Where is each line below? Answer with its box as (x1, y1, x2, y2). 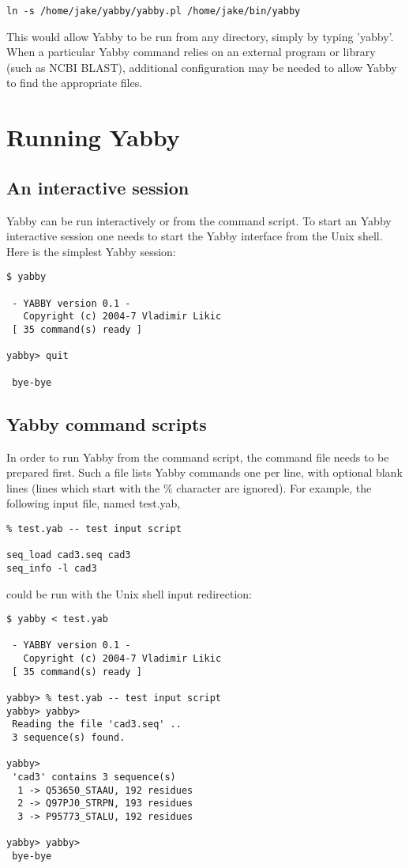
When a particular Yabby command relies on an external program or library (6, 43, 376, 60)
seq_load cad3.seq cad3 (6, 549, 131, 561)
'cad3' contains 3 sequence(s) (12, 771, 176, 783)
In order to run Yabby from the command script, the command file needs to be (6, 448, 389, 465)
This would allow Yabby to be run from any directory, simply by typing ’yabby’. (6, 28, 394, 44)
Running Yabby (6, 121, 180, 153)
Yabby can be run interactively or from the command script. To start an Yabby (6, 212, 392, 228)
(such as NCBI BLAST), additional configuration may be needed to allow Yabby (6, 58, 397, 75)
